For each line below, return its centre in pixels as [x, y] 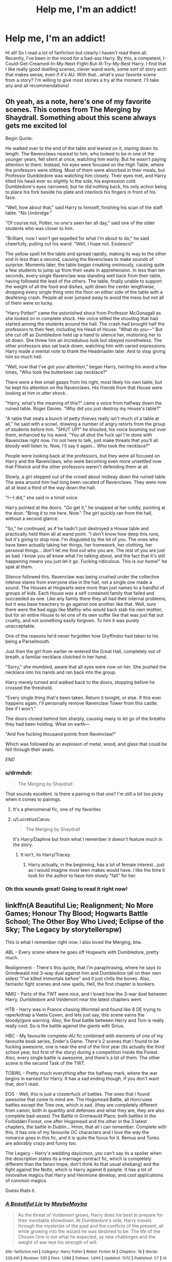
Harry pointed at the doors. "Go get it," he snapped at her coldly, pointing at [85, 507]
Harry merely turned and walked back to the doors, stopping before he [80, 682]
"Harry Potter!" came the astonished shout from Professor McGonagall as [83, 313]
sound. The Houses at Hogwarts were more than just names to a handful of [85, 587]
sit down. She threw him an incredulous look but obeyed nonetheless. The [84, 340]
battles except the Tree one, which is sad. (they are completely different [81, 1105]
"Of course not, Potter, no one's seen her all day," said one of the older [80, 223]
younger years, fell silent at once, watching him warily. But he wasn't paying [86, 159]
